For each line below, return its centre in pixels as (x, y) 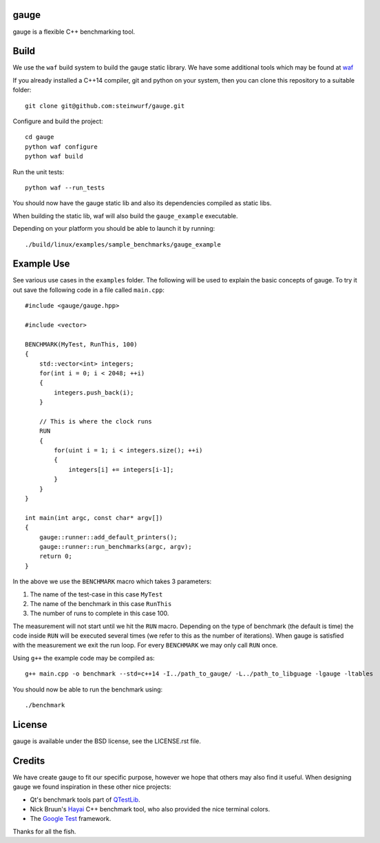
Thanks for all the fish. (44, 831)
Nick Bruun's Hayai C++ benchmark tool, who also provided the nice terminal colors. (150, 809)
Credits (29, 761)
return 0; (55, 556)
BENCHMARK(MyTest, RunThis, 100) (81, 344)
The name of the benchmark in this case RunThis (101, 603)
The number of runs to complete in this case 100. (99, 614)
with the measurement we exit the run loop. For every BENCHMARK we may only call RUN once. (145, 645)
